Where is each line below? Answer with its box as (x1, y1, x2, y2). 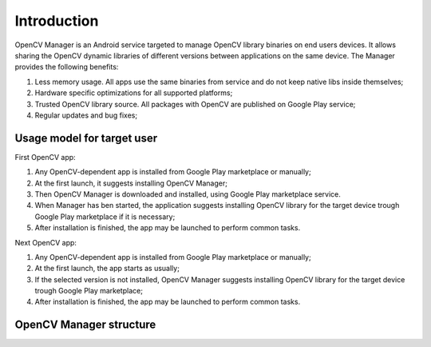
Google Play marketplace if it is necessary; (34, 212, 176, 221)
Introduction (14, 12, 99, 30)
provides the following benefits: (14, 62, 119, 72)
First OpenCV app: (14, 152, 76, 162)
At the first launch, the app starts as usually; (34, 264, 180, 273)
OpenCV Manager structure (14, 318, 156, 332)
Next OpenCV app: (14, 237, 77, 247)
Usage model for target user (14, 131, 158, 145)
